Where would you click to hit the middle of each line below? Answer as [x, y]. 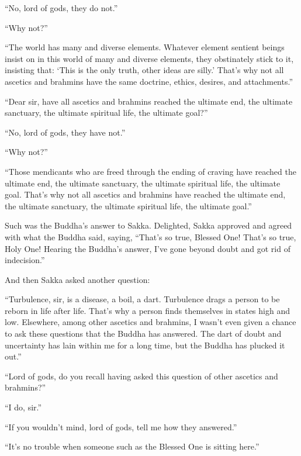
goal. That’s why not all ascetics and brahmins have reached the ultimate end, [145, 194]
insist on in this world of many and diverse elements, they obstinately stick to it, [149, 58]
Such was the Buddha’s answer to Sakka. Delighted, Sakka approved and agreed [148, 225]
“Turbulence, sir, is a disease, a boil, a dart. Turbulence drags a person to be [142, 299]
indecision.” [25, 260]
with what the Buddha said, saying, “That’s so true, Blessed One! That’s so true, [150, 236]
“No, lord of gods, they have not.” [65, 132]
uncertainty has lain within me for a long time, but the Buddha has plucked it [145, 345]
